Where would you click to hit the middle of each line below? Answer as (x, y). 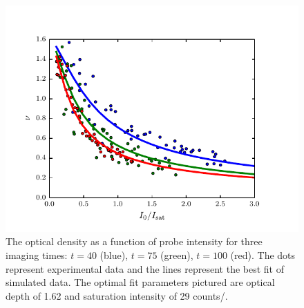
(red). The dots (263, 255)
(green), (177, 255)
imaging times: (37, 255)
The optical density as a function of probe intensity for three (134, 241)
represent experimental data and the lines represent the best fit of (145, 268)
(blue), (114, 255)
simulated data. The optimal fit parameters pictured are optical (140, 282)
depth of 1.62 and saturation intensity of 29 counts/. (117, 295)
